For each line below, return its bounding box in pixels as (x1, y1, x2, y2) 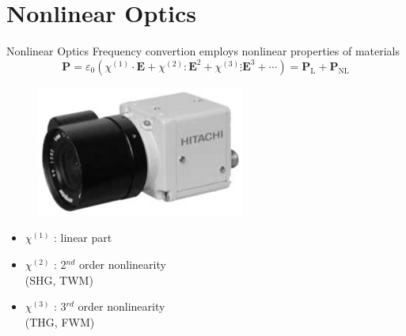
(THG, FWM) (25, 313, 95, 330)
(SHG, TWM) (25, 271, 93, 288)
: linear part (54, 229, 112, 246)
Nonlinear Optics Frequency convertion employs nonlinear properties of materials (6, 43, 400, 59)
